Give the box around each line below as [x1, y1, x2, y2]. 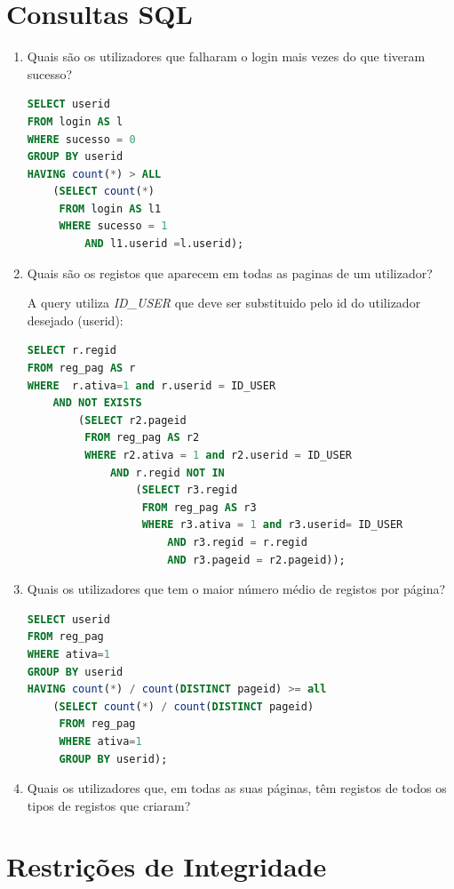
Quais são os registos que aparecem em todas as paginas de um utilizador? [27, 263, 433, 282]
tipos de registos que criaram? [27, 796, 191, 814]
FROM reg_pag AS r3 [141, 501, 257, 514]
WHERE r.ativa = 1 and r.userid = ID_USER [27, 379, 276, 392]
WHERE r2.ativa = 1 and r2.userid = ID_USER [84, 449, 352, 461]
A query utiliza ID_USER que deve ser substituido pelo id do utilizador [27, 293, 421, 312]
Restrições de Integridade [6, 848, 327, 885]
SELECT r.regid [27, 344, 117, 357]
